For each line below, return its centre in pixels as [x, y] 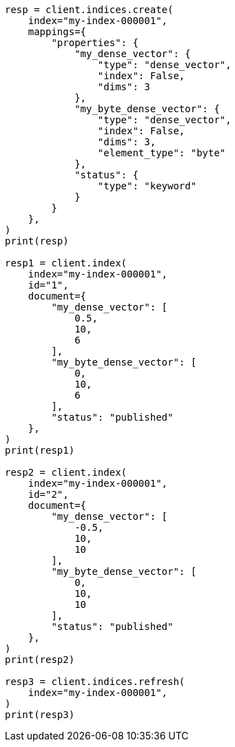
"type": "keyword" [147, 186]
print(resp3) [40, 715]
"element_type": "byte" [162, 153]
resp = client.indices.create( [89, 10]
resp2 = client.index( [66, 472]
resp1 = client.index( [66, 263]
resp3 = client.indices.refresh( [95, 682]
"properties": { [95, 43]
